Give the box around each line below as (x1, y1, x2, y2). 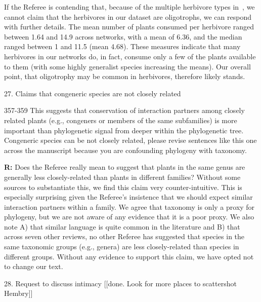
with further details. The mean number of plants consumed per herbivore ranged (4, 21, 254, 32)
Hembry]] (4, 288, 33, 298)
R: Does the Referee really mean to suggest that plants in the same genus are (4, 162, 245, 172)
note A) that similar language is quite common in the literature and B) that (4, 221, 240, 232)
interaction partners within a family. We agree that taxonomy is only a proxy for (4, 201, 255, 212)
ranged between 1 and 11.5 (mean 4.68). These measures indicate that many (4, 41, 241, 52)
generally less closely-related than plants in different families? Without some (4, 171, 241, 182)
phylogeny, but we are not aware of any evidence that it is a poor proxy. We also (4, 211, 254, 222)
